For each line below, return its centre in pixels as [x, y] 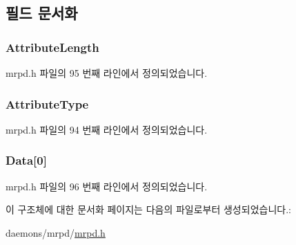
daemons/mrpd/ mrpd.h [56, 232]
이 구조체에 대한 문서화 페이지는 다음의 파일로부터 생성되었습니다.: [148, 209]
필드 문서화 [42, 13]
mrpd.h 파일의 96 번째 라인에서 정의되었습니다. [107, 186]
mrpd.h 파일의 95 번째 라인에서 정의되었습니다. [107, 73]
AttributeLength [52, 47]
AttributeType [47, 103]
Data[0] [26, 160]
